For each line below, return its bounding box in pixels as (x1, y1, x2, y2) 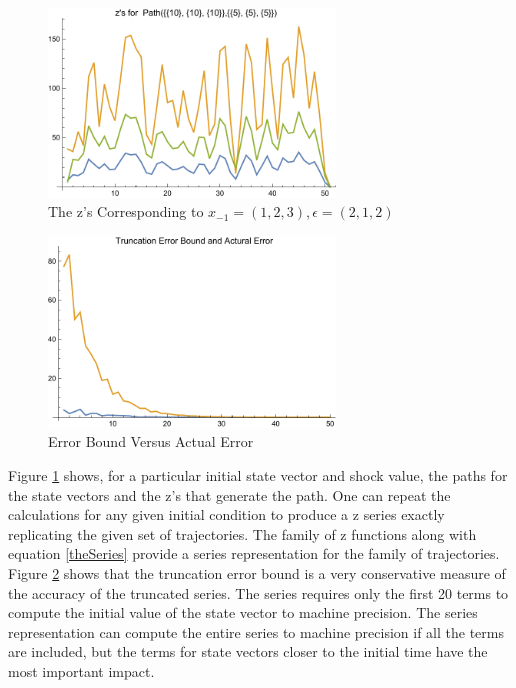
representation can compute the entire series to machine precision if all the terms (8, 621, 505, 642)
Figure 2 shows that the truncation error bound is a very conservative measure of (8, 563, 506, 584)
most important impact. (8, 661, 155, 681)
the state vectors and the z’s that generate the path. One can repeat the (8, 484, 451, 505)
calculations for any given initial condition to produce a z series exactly (8, 504, 445, 525)
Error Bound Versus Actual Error (48, 431, 254, 452)
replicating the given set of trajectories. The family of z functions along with (8, 523, 477, 544)
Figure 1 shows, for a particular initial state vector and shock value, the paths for (8, 465, 508, 486)
